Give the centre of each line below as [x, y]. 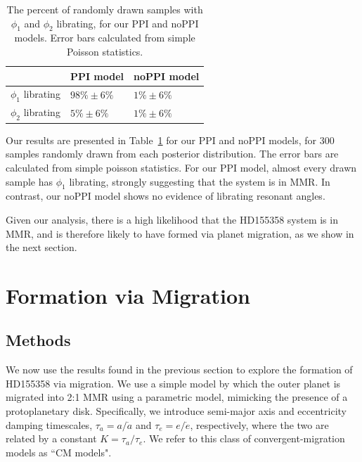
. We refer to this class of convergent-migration [244, 438]
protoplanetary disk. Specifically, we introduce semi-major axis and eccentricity [176, 411]
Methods [38, 340]
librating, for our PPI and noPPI [128, 23]
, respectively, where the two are [259, 424]
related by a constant [51, 438]
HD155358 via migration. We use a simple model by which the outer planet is [173, 383]
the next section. [41, 247]
